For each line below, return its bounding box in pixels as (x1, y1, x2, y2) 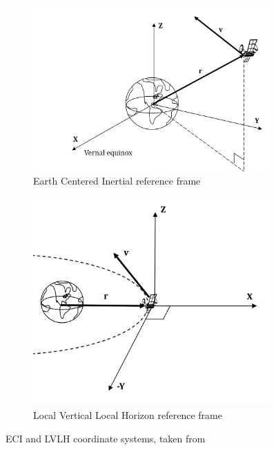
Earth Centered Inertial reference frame (33, 174, 201, 188)
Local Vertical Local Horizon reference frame (33, 407, 222, 422)
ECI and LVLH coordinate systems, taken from (6, 431, 206, 445)
